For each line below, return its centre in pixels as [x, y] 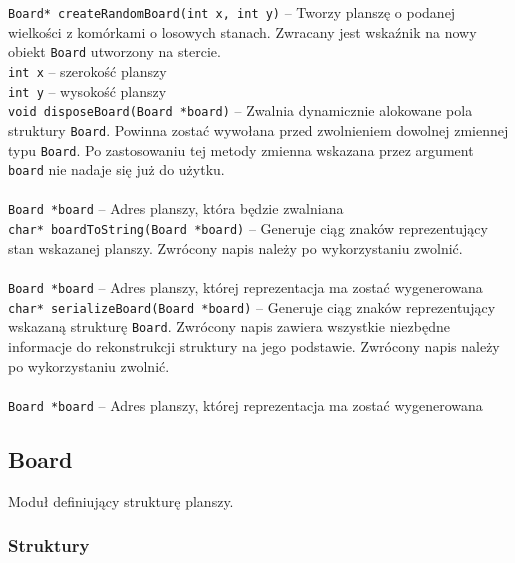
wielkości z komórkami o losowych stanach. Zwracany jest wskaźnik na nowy [242, 31]
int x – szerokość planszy [87, 70]
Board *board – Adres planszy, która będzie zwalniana [176, 208]
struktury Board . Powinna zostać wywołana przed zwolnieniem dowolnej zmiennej [258, 129]
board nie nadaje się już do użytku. [116, 169]
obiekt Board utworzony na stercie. [114, 51]
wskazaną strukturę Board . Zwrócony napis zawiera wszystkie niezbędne [229, 326]
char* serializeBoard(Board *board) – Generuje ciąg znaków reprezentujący [252, 306]
